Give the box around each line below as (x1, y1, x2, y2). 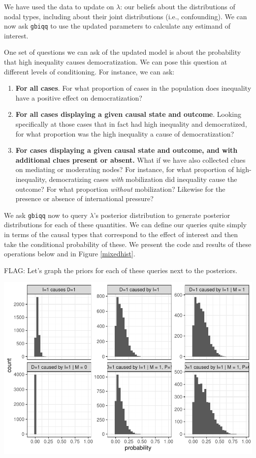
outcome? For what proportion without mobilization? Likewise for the (15, 183, 225, 194)
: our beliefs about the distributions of (120, 1, 235, 11)
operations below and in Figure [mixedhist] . (4, 248, 135, 259)
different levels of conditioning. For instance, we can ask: (4, 66, 175, 76)
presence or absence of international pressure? (15, 193, 154, 204)
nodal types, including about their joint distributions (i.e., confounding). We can (4, 11, 247, 21)
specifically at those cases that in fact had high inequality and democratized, (15, 119, 247, 129)
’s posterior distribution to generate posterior (94, 210, 230, 220)
